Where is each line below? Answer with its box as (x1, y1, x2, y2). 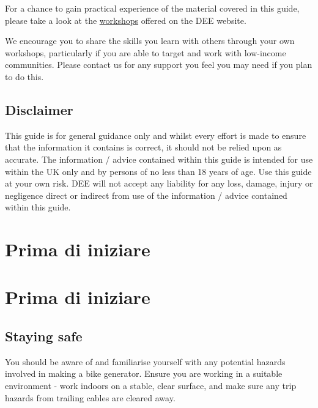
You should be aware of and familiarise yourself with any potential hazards (5, 355, 286, 368)
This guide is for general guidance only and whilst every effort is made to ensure (5, 128, 306, 141)
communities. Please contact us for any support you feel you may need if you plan (5, 58, 312, 71)
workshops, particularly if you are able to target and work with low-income (5, 46, 286, 59)
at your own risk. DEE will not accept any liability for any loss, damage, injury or (5, 177, 313, 190)
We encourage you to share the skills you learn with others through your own (5, 34, 295, 47)
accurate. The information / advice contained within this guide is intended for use (5, 152, 313, 165)
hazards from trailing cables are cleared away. (5, 391, 176, 404)
